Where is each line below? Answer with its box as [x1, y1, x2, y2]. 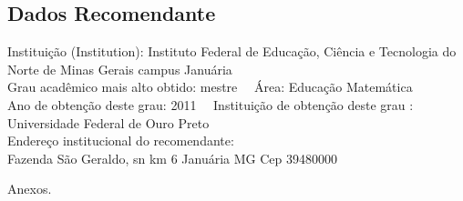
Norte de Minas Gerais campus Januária [7, 59, 232, 78]
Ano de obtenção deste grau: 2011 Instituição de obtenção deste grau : [7, 95, 414, 114]
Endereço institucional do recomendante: [7, 131, 234, 150]
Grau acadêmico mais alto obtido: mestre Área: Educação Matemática [7, 77, 413, 96]
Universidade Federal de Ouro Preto [7, 113, 210, 132]
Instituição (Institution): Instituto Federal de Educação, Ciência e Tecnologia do [7, 42, 457, 61]
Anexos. [7, 179, 52, 198]
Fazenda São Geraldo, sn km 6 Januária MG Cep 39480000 [7, 148, 338, 167]
